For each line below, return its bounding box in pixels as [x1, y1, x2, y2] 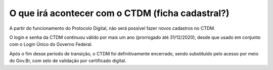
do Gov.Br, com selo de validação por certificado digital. [9, 58, 126, 64]
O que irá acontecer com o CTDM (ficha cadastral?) [9, 8, 230, 19]
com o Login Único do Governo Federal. [9, 41, 93, 47]
